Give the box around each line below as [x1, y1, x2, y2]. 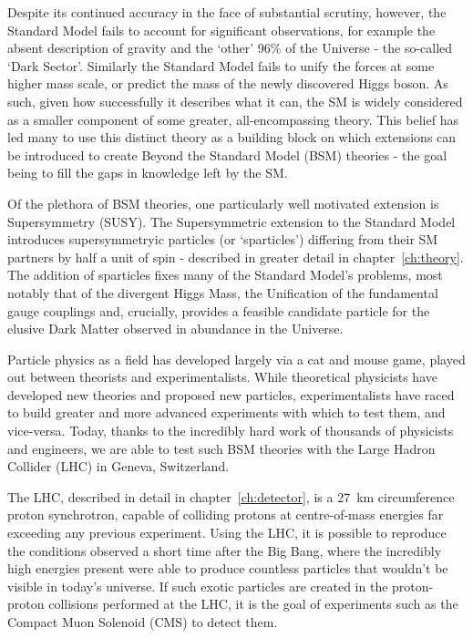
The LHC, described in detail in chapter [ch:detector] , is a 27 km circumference [7, 487, 455, 506]
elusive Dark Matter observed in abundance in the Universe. [7, 319, 344, 338]
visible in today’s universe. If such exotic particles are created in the [7, 576, 388, 595]
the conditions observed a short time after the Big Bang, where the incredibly [7, 540, 442, 560]
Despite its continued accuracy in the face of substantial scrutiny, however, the [7, 3, 447, 21]
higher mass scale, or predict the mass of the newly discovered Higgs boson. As [7, 74, 448, 93]
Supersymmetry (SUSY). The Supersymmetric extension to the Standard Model [7, 211, 456, 231]
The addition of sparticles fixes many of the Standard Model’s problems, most [7, 265, 443, 284]
